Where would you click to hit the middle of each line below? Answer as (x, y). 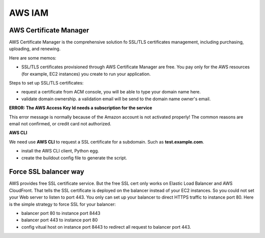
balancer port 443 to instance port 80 (60, 220)
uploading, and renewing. (35, 49)
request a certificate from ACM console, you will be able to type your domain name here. (111, 92)
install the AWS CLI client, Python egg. (60, 151)
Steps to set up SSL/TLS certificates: (46, 83)
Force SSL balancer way (47, 172)
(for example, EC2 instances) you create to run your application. (86, 74)
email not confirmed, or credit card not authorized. (60, 123)
